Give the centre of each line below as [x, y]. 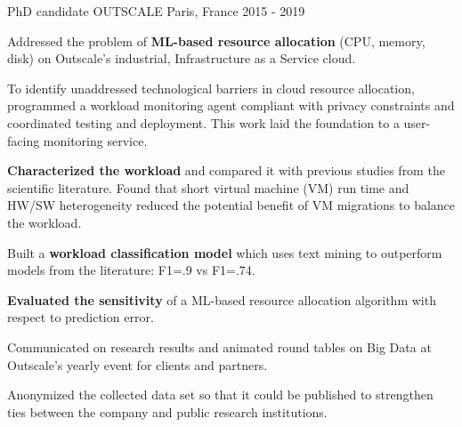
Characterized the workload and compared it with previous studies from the [226, 170]
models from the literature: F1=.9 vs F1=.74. [131, 270]
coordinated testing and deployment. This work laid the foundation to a [203, 122]
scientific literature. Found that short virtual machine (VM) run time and [208, 187]
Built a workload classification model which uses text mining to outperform [225, 252]
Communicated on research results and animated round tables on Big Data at [219, 346]
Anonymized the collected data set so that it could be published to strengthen [220, 395]
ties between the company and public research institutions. [167, 411]
